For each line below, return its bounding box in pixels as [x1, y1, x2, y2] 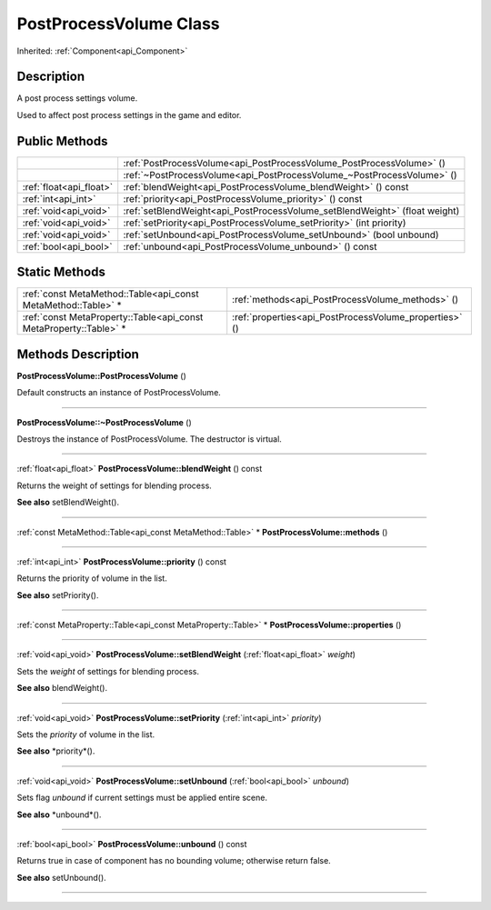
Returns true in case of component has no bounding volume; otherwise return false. [16, 855, 331, 866]
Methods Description [16, 346, 140, 362]
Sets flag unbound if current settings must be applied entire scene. [16, 792, 268, 804]
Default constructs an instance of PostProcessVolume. [16, 387, 222, 398]
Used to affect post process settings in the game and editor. [16, 109, 242, 120]
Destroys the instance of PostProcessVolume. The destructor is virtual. [16, 433, 282, 445]
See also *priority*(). [16, 745, 95, 756]
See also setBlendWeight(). [16, 496, 120, 508]
